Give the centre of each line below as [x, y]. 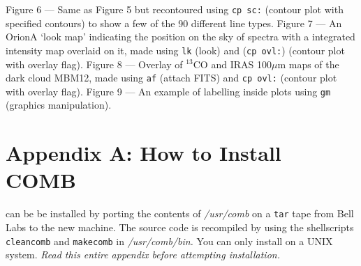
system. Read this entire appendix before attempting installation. [143, 255]
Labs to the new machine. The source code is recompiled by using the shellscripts [180, 227]
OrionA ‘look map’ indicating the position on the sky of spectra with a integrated [180, 37]
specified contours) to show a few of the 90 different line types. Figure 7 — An [174, 23]
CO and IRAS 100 [232, 64]
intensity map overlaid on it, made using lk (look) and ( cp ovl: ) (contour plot [175, 50]
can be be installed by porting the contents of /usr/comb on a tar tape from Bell [180, 213]
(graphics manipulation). [59, 105]
